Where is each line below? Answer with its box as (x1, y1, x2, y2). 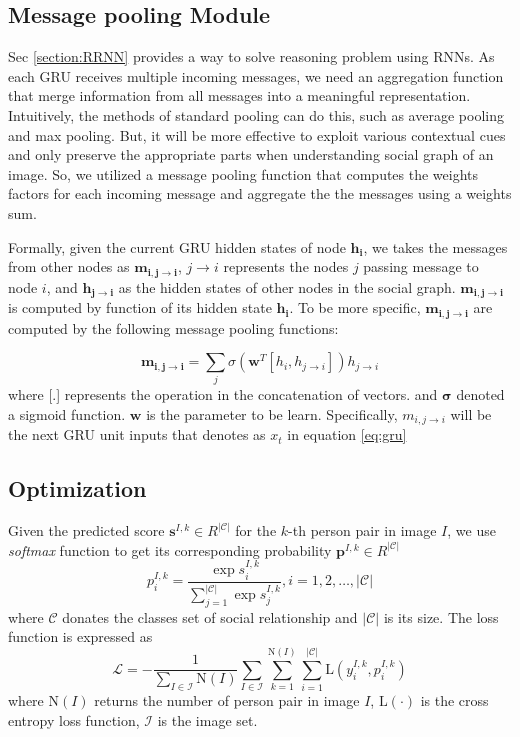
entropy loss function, (8, 709, 140, 730)
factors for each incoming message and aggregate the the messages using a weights (8, 183, 512, 204)
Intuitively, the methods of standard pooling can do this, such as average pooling (8, 104, 504, 125)
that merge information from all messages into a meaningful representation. (8, 85, 471, 106)
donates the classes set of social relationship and (62, 606, 358, 627)
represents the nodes (223, 256, 349, 277)
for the (235, 520, 277, 541)
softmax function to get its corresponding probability (8, 539, 332, 560)
